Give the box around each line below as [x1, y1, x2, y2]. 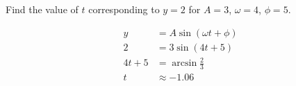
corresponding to [88, 2, 160, 16]
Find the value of [6, 2, 79, 16]
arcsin [172, 58, 197, 69]
